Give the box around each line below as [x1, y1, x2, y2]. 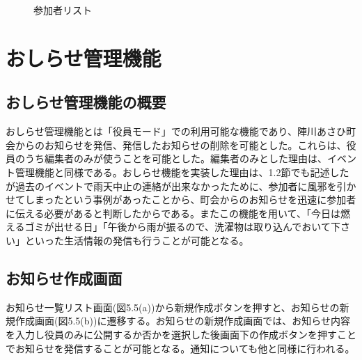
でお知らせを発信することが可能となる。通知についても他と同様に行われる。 [6, 341, 355, 355]
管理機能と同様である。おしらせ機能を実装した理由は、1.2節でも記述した [15, 164, 349, 179]
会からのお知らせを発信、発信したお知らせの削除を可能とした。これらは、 [6, 137, 347, 152]
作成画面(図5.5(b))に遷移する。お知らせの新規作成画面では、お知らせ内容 [15, 313, 350, 328]
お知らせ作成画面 [6, 267, 123, 288]
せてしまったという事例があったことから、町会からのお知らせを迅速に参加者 [6, 192, 356, 207]
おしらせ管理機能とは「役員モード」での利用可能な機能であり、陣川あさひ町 [6, 124, 356, 139]
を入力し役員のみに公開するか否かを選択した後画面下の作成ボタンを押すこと [6, 327, 356, 341]
